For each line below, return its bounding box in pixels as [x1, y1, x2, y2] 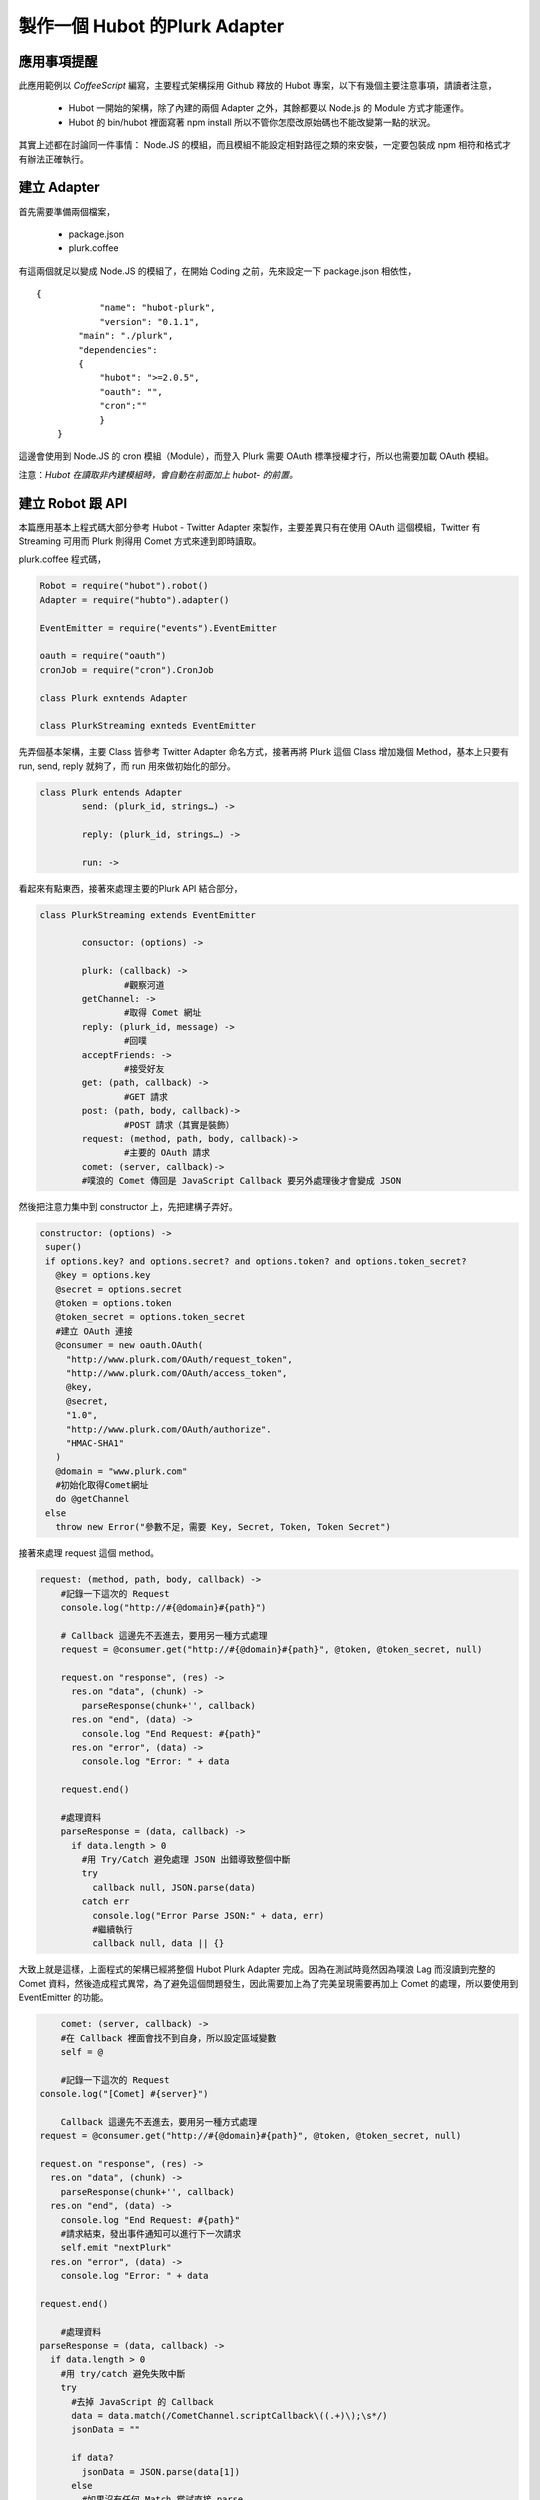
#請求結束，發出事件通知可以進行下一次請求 [60, 2228, 242, 2239]
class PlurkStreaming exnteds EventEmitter [39, 720, 257, 732]
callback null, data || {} [91, 1938, 225, 1949]
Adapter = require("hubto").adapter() [39, 594, 230, 605]
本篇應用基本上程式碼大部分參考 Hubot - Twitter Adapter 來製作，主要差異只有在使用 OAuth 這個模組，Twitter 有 [18, 521, 481, 533]
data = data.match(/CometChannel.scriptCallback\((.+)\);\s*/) [71, 2410, 388, 2422]
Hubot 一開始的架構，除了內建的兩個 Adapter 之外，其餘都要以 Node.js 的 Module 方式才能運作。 [68, 102, 470, 114]
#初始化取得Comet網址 [55, 1480, 149, 1491]
